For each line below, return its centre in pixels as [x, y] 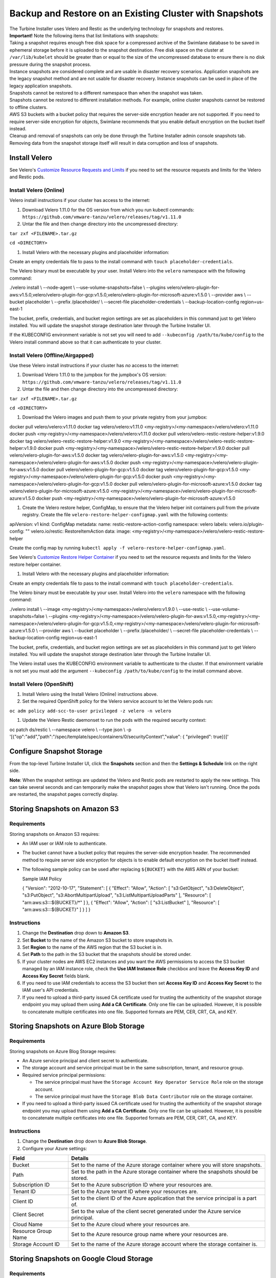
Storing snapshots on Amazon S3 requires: [54, 834]
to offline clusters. [29, 107]
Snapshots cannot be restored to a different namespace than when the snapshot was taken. [106, 93]
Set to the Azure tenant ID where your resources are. [135, 1192]
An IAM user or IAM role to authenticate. [65, 843]
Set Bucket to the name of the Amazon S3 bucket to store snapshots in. [98, 940]
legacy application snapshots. [41, 86]
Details [80, 1158]
